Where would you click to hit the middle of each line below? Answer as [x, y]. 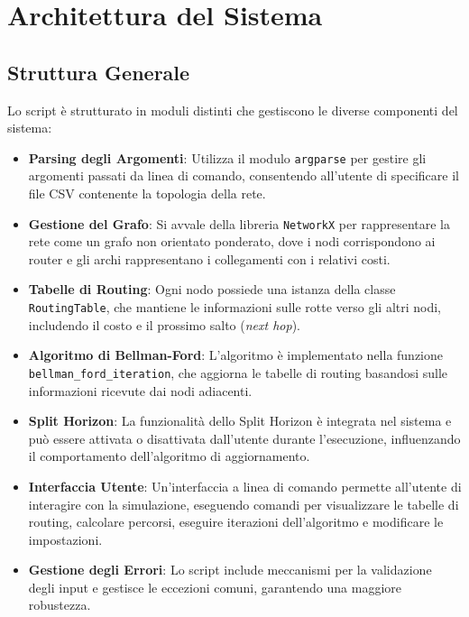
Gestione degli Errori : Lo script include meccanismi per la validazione [230, 570]
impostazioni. [65, 539]
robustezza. [60, 605]
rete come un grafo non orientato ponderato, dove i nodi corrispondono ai [232, 241]
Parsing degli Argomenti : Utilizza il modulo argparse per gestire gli [227, 157]
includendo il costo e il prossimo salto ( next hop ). [164, 324]
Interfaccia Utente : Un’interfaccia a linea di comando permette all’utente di [245, 486]
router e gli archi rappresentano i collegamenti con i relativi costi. [209, 258]
